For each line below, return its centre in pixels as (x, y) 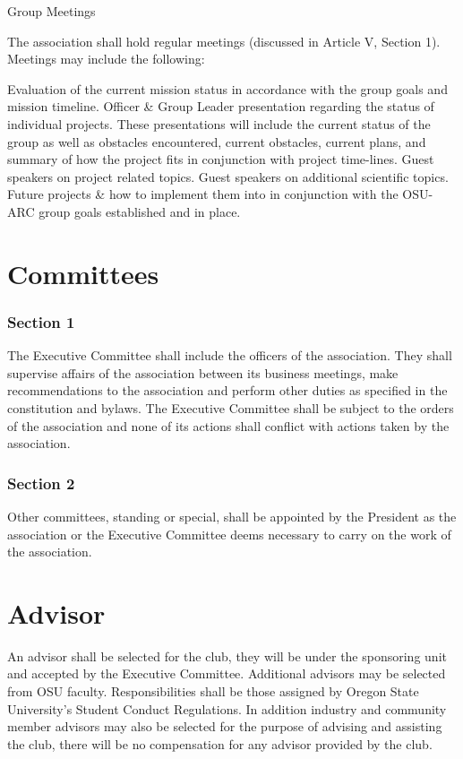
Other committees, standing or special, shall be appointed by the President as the (232, 516)
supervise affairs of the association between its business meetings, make (203, 372)
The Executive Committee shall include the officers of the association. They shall (230, 355)
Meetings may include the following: (106, 59)
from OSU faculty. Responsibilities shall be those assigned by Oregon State (213, 691)
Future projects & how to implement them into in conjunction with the (203, 194)
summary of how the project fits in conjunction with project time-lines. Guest (221, 159)
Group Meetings (51, 11)
